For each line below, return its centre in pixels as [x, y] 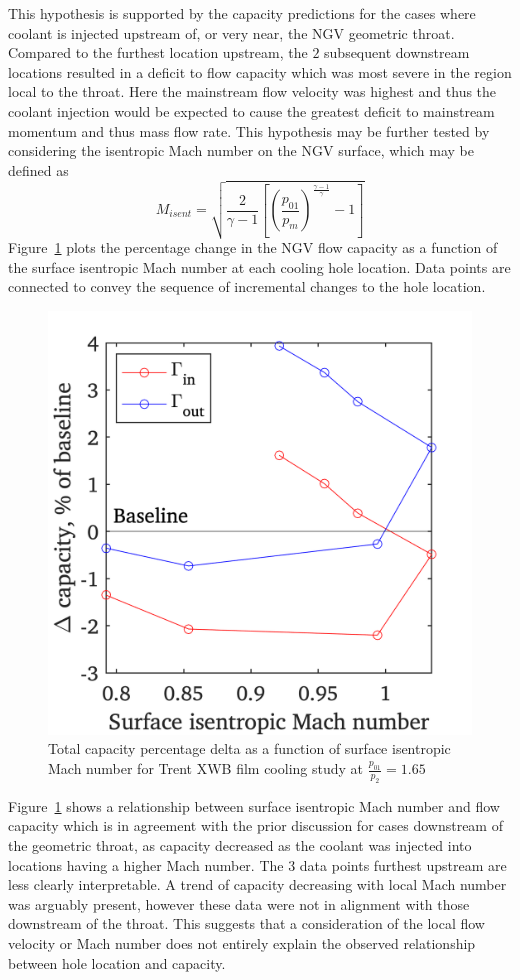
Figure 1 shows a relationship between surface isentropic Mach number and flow [254, 805]
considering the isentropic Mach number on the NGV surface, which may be [241, 150]
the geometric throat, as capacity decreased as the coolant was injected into [240, 844]
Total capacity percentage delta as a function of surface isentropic [249, 748]
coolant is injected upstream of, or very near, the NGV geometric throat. [231, 32]
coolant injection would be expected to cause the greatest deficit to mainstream [251, 110]
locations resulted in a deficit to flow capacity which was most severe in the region [260, 71]
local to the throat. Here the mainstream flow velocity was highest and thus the [252, 91]
